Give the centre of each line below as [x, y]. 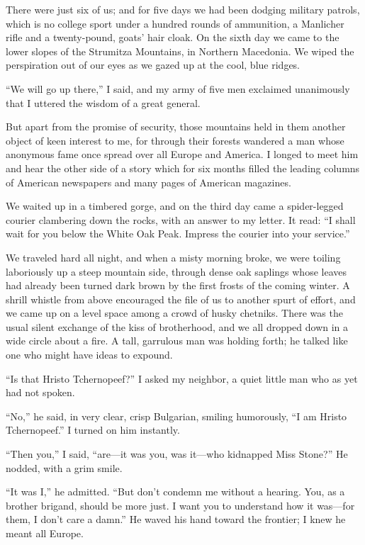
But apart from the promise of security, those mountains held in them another [176, 127]
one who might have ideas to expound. [89, 355]
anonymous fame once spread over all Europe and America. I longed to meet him [182, 154]
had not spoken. [40, 392]
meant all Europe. [45, 533]
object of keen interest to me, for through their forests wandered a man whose [175, 140]
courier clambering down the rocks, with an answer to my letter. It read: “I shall [181, 219]
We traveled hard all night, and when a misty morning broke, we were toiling [173, 257]
